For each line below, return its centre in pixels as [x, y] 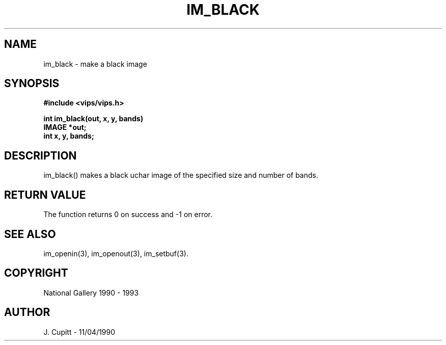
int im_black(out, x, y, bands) [93, 119]
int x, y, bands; [69, 136]
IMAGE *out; [65, 127]
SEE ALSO [30, 234]
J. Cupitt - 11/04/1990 [79, 332]
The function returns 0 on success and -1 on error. [128, 215]
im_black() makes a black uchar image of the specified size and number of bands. [181, 175]
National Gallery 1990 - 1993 [91, 293]
